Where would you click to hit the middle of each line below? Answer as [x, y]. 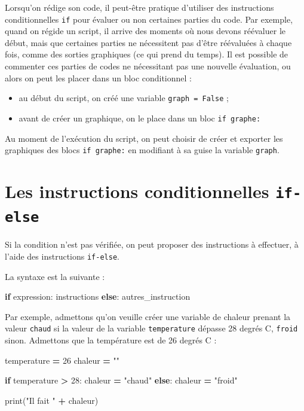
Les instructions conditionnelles [137, 191]
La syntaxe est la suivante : [55, 276]
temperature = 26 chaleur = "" [62, 360]
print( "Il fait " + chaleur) [52, 400]
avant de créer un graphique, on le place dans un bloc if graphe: [140, 118]
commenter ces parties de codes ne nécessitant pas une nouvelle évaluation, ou [148, 66]
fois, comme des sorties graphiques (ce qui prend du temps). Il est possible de [147, 54]
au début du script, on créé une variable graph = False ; [124, 98]
